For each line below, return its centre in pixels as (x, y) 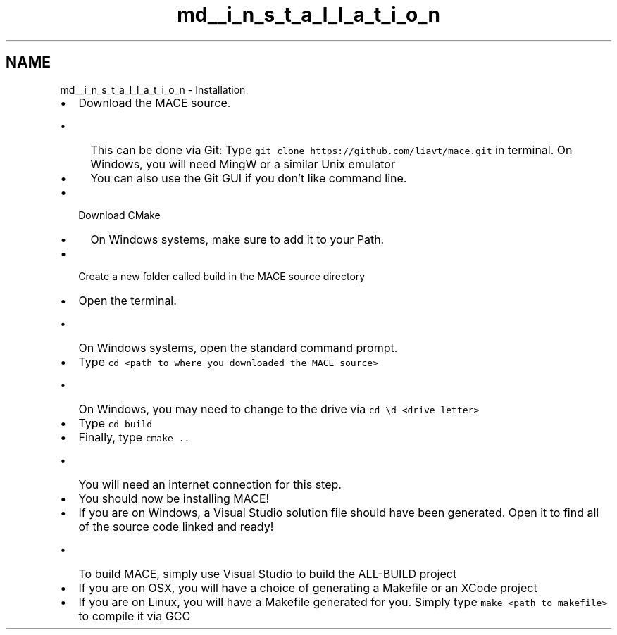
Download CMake (119, 215)
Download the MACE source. (155, 102)
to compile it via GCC (135, 616)
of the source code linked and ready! (176, 526)
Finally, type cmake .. (134, 437)
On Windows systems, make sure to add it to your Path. (237, 239)
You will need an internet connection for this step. (210, 484)
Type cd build (116, 423)
